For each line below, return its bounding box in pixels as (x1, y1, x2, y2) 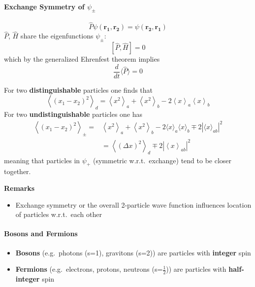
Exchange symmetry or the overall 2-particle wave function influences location (15, 199, 252, 210)
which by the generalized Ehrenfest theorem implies (4, 54, 160, 64)
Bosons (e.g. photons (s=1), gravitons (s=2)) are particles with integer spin (15, 247, 251, 257)
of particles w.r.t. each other (15, 209, 102, 219)
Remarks (4, 182, 35, 193)
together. (4, 166, 31, 177)
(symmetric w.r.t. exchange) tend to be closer (93, 155, 232, 165)
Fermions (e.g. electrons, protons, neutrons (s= (15, 264, 163, 274)
